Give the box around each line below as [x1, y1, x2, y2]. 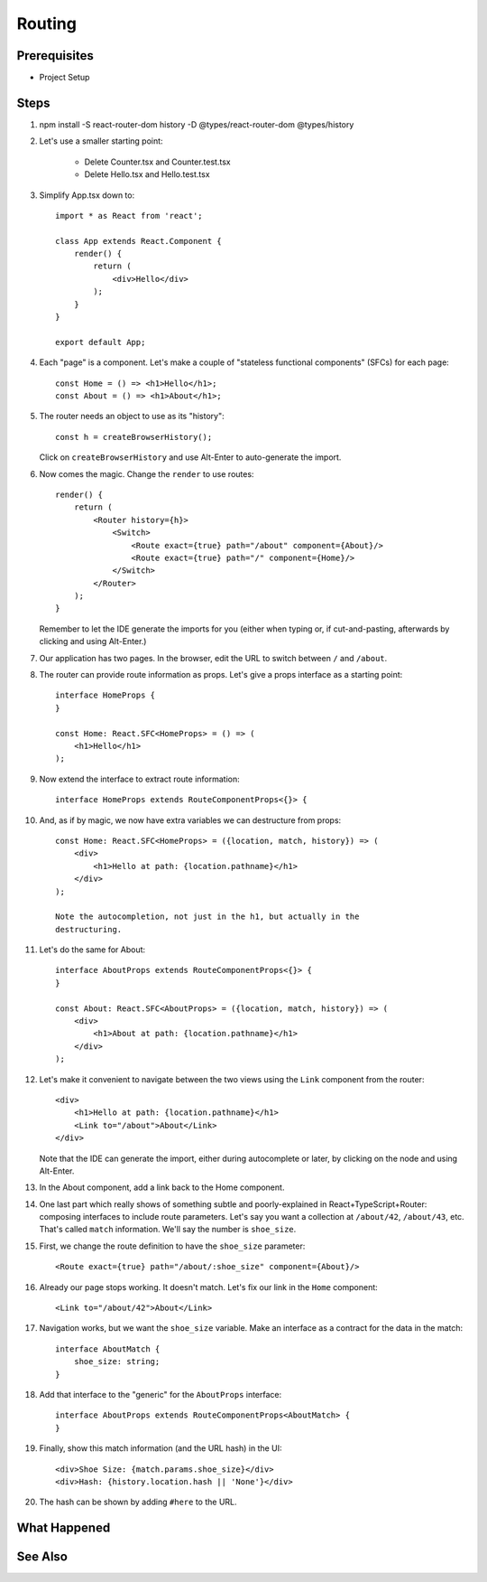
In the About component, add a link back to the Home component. [39, 1182, 285, 1193]
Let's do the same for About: [39, 944, 146, 955]
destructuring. [55, 924, 123, 934]
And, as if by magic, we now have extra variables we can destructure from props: [39, 814, 342, 826]
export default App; [55, 337, 146, 347]
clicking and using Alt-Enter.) [39, 636, 147, 647]
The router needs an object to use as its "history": [39, 411, 225, 422]
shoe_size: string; [73, 1356, 161, 1367]
